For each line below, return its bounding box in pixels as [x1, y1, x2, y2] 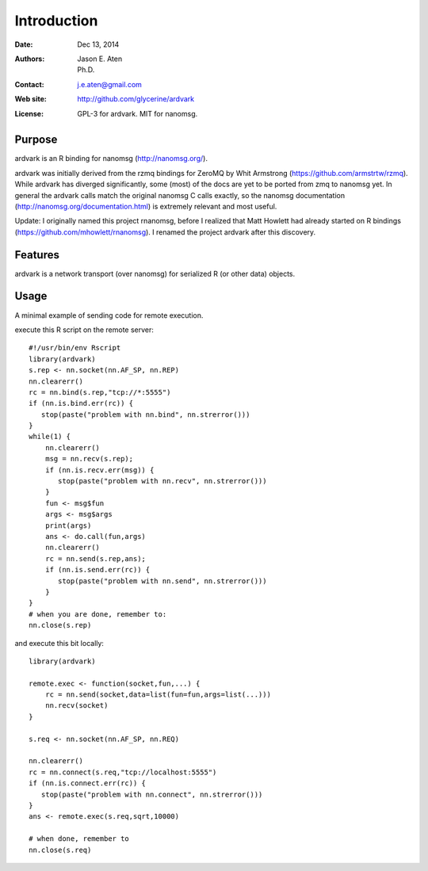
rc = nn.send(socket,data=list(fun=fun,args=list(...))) [44, 690, 271, 699]
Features [14, 248, 59, 262]
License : [14, 109, 44, 118]
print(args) [44, 521, 92, 530]
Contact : [14, 79, 45, 89]
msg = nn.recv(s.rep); [44, 454, 134, 464]
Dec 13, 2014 [77, 40, 120, 49]
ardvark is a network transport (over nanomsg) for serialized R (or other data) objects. [14, 269, 296, 278]
